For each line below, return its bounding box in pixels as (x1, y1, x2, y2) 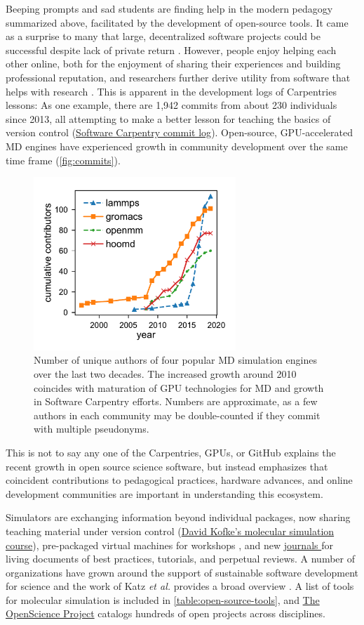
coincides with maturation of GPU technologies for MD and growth (34, 380, 324, 395)
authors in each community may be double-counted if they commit (34, 407, 321, 422)
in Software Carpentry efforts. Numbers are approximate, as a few (34, 394, 318, 409)
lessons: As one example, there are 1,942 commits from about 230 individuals (6, 98, 337, 112)
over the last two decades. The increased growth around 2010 (34, 366, 297, 381)
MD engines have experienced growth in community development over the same (6, 138, 348, 153)
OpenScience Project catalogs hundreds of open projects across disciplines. (6, 606, 325, 621)
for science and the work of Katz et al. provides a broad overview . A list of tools (6, 579, 354, 593)
